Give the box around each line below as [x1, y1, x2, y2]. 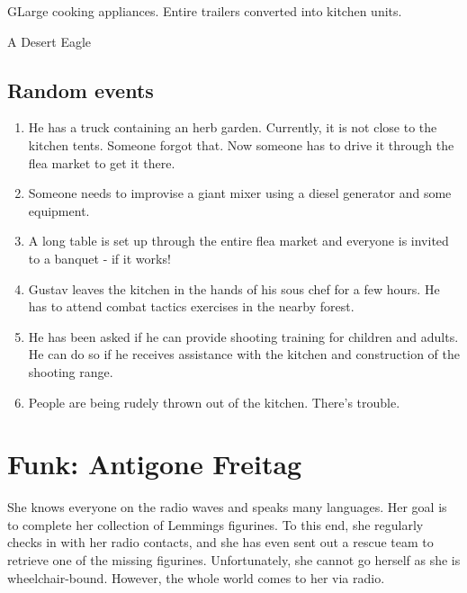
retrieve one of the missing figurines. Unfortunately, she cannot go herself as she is [7, 551, 461, 570]
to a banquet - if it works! [28, 248, 171, 267]
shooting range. [28, 362, 113, 381]
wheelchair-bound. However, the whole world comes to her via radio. [7, 568, 385, 587]
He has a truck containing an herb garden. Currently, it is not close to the [28, 118, 437, 137]
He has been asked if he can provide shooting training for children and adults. [28, 327, 459, 346]
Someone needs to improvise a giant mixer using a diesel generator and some [28, 184, 452, 202]
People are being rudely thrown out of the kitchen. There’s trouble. [28, 392, 400, 411]
